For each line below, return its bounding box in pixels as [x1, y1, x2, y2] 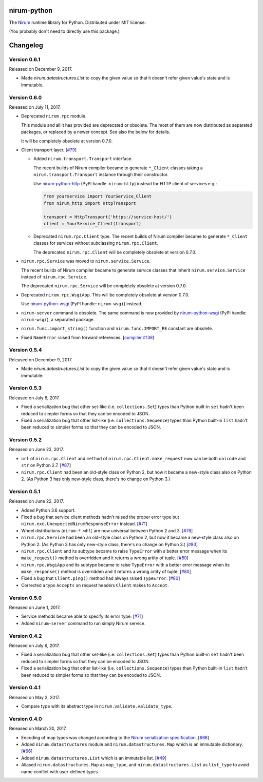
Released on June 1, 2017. [9, 605, 61, 610]
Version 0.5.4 [9, 347, 42, 353]
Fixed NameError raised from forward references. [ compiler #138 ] [21, 334, 154, 340]
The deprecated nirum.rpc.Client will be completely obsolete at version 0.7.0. [33, 249, 197, 255]
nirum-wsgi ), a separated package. [21, 316, 95, 322]
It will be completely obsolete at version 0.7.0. [21, 138, 113, 144]
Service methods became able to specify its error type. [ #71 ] [21, 613, 143, 619]
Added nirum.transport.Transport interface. [33, 156, 132, 162]
